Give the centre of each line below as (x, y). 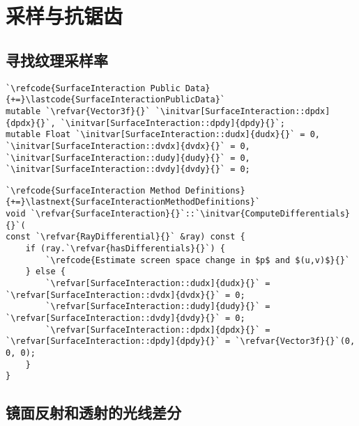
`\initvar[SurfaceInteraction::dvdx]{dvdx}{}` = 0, (128, 146)
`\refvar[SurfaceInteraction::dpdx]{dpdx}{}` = (158, 330)
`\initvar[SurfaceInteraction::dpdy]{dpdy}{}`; (173, 123)
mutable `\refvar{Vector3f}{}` (78, 111)
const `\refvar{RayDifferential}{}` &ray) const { (125, 237)
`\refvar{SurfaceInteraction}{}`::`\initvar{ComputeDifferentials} (190, 214)
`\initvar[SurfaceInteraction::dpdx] (243, 111)
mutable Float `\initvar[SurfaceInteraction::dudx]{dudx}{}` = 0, (163, 135)
